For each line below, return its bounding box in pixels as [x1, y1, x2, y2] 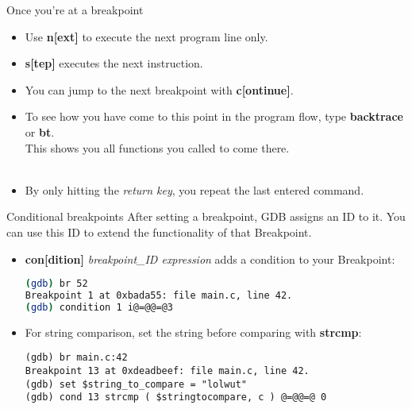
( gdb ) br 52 [25, 278, 88, 290]
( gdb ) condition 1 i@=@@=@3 [25, 301, 173, 313]
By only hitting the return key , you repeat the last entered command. [25, 181, 364, 198]
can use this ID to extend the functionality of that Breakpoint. [6, 223, 312, 240]
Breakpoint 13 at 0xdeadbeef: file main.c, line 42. [25, 365, 310, 376]
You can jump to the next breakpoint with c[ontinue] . [25, 81, 294, 98]
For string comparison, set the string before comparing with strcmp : [25, 323, 362, 340]
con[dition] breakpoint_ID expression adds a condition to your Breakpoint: [25, 250, 395, 267]
